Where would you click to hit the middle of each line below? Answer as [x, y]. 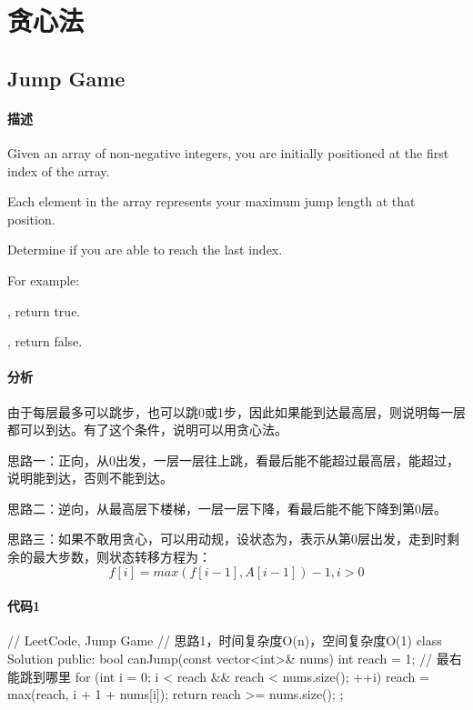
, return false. [45, 341]
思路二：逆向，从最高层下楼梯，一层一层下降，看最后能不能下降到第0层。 [227, 508]
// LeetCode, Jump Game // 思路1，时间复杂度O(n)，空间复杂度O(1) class [225, 640]
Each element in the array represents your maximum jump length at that [211, 201]
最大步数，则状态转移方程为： [121, 557]
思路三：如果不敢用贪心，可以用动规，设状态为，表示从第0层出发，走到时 [227, 539]
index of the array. [59, 170]
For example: [44, 280]
